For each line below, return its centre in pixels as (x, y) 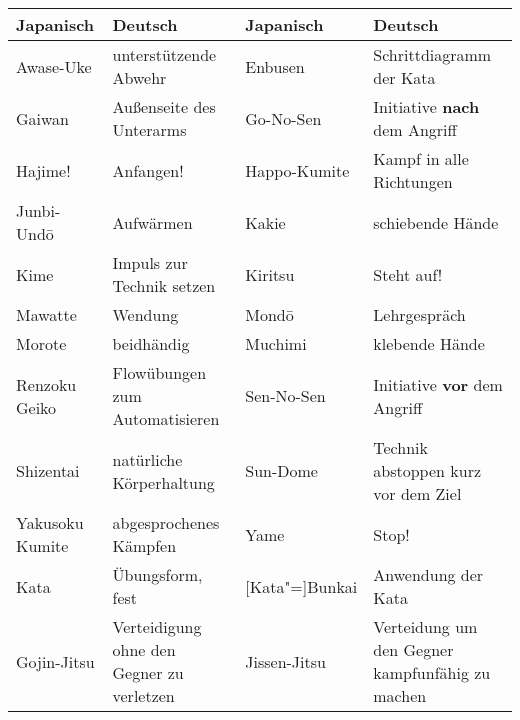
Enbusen (275, 66)
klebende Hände (429, 343)
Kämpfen (144, 545)
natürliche (147, 459)
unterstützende (164, 54)
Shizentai (48, 470)
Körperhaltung (163, 482)
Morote (41, 343)
